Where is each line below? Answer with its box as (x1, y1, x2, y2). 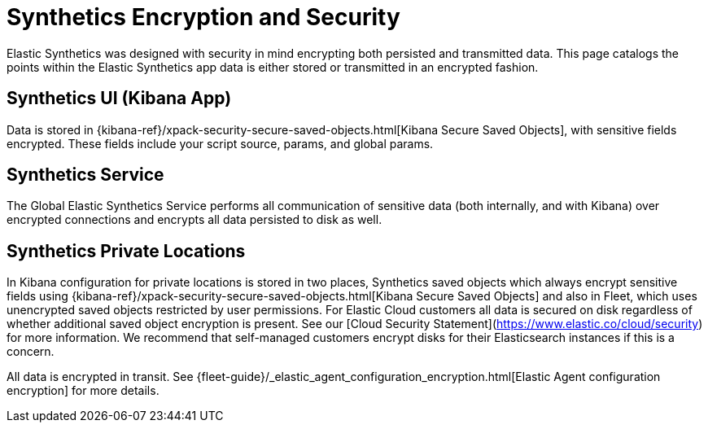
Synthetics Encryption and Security (7, 3, 400, 31)
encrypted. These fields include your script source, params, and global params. (7, 136, 434, 151)
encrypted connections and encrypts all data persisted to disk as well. (7, 212, 382, 227)
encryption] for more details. (7, 383, 160, 398)
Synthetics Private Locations (7, 240, 246, 261)
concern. (7, 344, 55, 359)
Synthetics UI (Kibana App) (7, 88, 232, 109)
